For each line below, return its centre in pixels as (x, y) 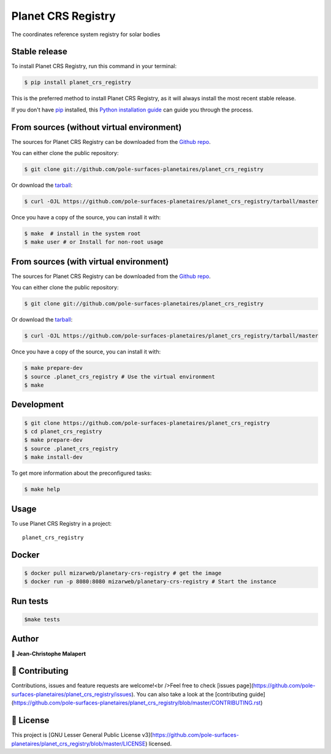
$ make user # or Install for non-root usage (94, 242)
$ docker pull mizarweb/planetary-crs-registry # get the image (123, 573)
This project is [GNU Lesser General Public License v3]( (82, 735)
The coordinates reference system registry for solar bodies (86, 34)
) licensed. (158, 744)
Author (25, 639)
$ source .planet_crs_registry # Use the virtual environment (120, 376)
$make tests (42, 620)
